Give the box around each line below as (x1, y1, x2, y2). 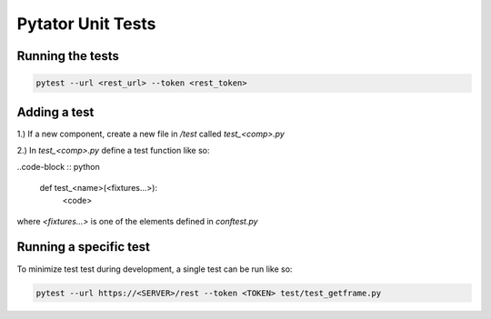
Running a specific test (16, 239, 150, 254)
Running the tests (16, 48, 120, 64)
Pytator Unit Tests (16, 14, 156, 34)
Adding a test (16, 105, 95, 120)
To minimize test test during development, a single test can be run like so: (16, 264, 293, 274)
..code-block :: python (16, 162, 100, 173)
